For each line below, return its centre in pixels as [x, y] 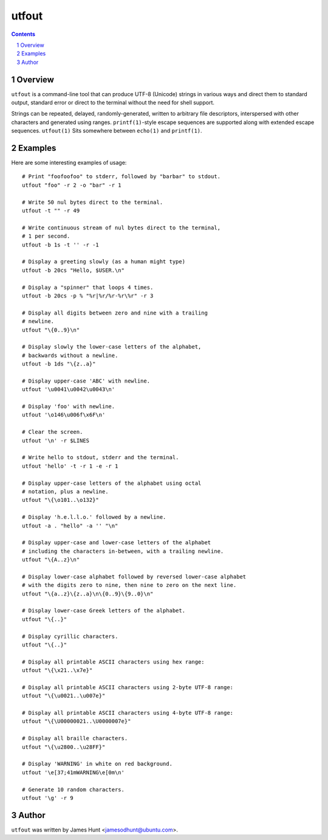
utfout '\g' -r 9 [48, 798]
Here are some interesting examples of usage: [69, 163]
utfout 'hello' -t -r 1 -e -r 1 [70, 466]
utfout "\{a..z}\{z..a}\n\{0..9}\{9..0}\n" [88, 594]
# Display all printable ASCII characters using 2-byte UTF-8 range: [128, 687]
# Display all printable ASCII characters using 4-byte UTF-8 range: [128, 713]
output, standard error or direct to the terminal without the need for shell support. [113, 103]
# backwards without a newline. [70, 355]
